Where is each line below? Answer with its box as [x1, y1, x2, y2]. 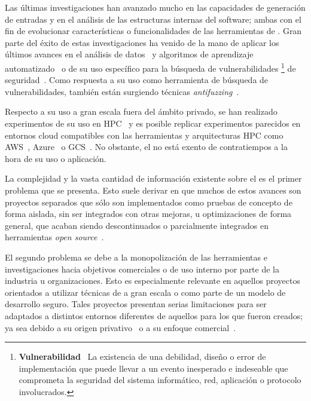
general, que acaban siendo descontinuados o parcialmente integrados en [5, 219, 269, 231]
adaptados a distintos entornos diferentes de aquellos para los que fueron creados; [5, 309, 303, 322]
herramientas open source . [5, 231, 104, 243]
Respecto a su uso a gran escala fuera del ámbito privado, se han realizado [5, 105, 278, 118]
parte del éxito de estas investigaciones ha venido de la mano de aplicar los [5, 36, 279, 48]
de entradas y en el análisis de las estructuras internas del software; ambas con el [5, 13, 301, 25]
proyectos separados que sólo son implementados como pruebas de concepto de [5, 195, 292, 208]
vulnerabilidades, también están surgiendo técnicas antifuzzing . [5, 85, 239, 97]
